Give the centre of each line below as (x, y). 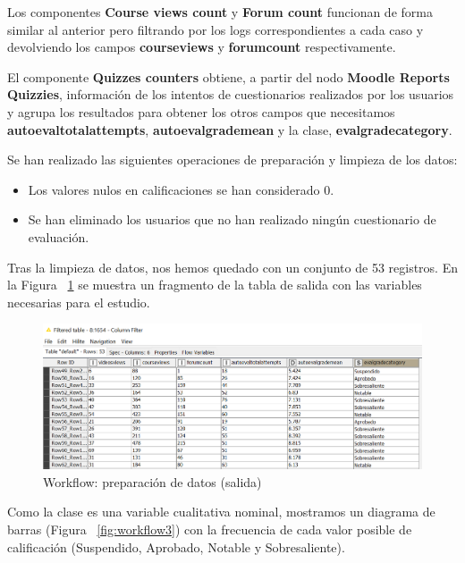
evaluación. (59, 236)
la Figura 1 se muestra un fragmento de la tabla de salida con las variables (215, 285)
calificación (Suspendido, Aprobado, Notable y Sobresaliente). (176, 546)
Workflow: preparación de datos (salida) (152, 481)
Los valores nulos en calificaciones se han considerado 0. (181, 189)
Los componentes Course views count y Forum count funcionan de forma (220, 12)
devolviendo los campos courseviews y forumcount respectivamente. (202, 47)
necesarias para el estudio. (79, 302)
